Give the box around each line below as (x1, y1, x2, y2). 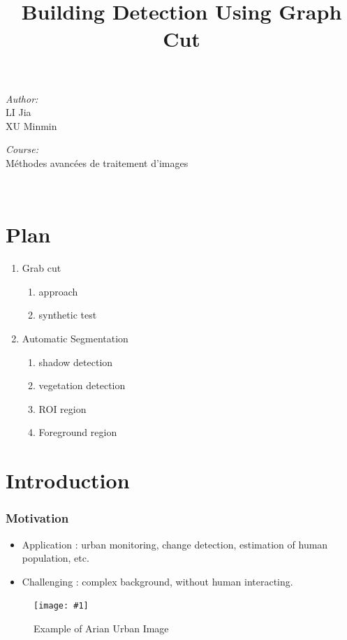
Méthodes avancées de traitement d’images (6, 155, 189, 170)
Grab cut (22, 261, 61, 275)
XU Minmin (6, 118, 57, 133)
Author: (6, 91, 38, 106)
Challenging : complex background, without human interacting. (22, 574, 293, 588)
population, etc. (22, 551, 89, 565)
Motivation (6, 509, 69, 527)
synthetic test (38, 307, 97, 322)
